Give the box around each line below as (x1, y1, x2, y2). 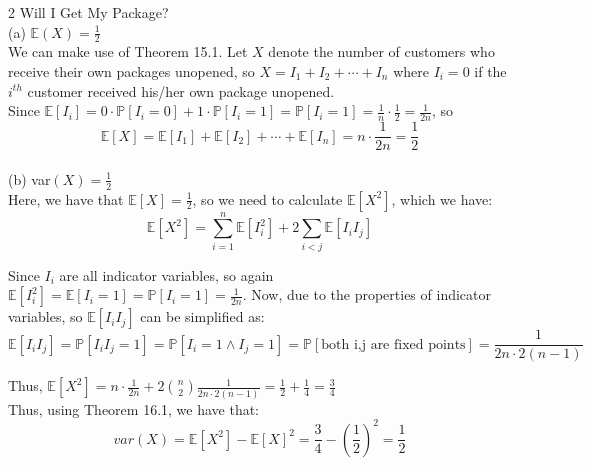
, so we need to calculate (192, 188, 343, 209)
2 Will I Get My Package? (8, 2, 169, 22)
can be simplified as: (140, 306, 265, 327)
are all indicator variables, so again (59, 264, 274, 285)
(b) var (8, 168, 51, 189)
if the (474, 61, 507, 82)
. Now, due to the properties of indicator (242, 284, 491, 305)
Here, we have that (8, 188, 124, 209)
